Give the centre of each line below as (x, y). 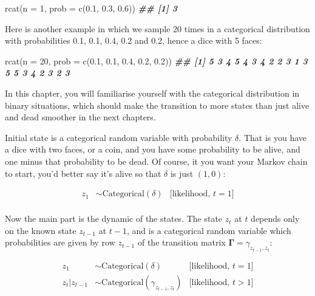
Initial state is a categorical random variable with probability (119, 137)
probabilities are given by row (60, 242)
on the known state (41, 230)
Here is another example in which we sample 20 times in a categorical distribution (157, 28)
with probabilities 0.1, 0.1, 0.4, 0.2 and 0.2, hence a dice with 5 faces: (134, 40)
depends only (275, 219)
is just (182, 173)
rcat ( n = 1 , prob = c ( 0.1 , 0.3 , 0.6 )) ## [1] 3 (91, 8)
